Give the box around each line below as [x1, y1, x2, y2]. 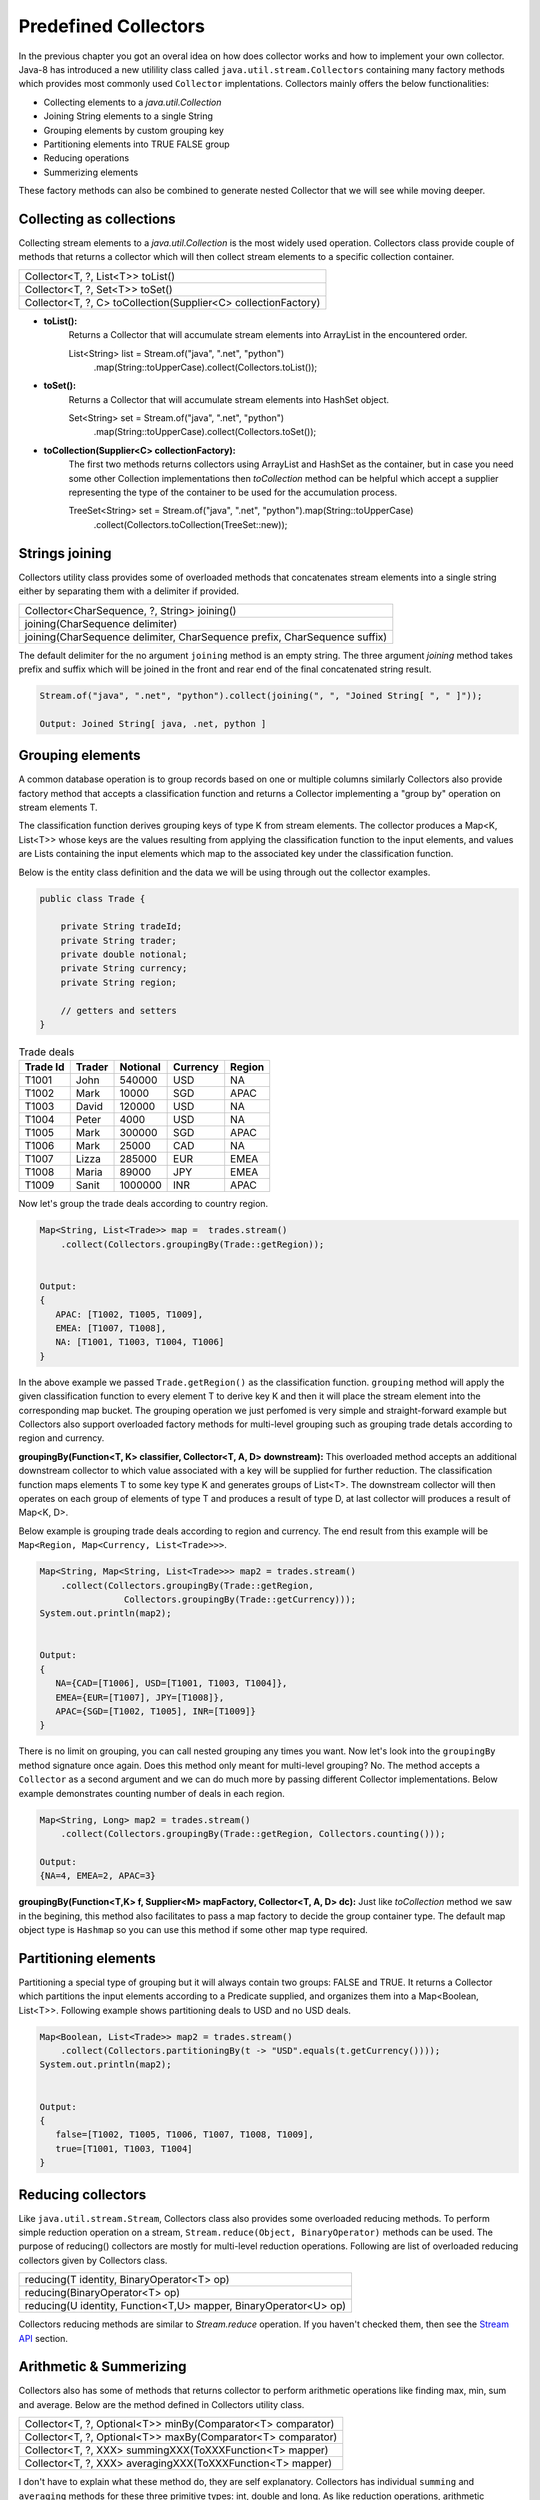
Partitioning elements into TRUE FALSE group [43, 138, 230, 150]
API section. [18, 2332, 69, 2344]
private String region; [60, 976, 177, 988]
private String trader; [60, 935, 177, 946]
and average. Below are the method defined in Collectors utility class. [18, 2398, 305, 2410]
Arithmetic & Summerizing [18, 2358, 187, 2375]
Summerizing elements [43, 166, 139, 178]
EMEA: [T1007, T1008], [55, 1323, 167, 1334]
